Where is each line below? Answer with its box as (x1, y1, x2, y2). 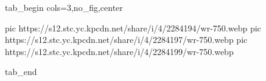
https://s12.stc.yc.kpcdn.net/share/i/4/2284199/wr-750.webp (5, 45, 234, 57)
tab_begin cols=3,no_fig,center (5, 1, 123, 13)
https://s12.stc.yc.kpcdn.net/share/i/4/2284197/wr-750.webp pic (5, 33, 248, 46)
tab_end (5, 65, 37, 78)
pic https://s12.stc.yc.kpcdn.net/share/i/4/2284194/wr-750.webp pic (5, 21, 261, 34)
